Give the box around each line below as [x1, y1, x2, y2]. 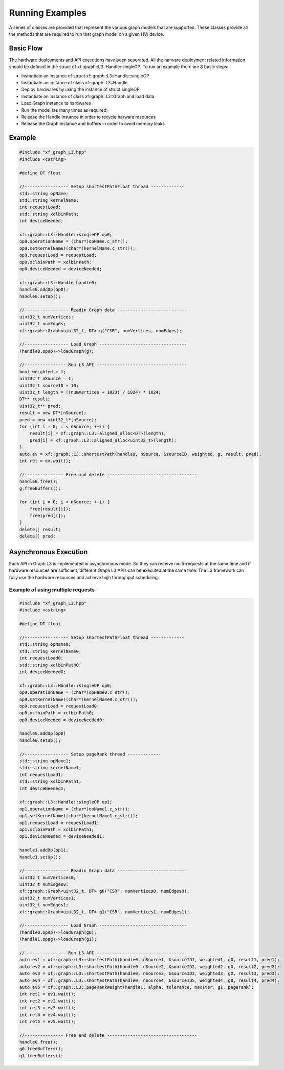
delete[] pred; [19, 534, 56, 539]
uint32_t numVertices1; [19, 895, 77, 901]
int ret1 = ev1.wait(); [19, 991, 77, 997]
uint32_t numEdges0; [19, 882, 68, 887]
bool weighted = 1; [19, 369, 66, 374]
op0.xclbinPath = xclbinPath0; [19, 710, 95, 716]
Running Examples [9, 7, 87, 18]
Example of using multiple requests [9, 586, 95, 593]
